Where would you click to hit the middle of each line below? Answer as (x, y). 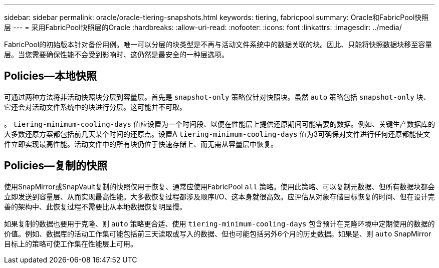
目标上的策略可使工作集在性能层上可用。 (71, 243)
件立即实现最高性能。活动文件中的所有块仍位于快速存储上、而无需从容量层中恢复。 (141, 144)
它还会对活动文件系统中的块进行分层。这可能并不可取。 (95, 107)
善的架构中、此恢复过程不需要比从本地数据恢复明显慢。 (95, 206)
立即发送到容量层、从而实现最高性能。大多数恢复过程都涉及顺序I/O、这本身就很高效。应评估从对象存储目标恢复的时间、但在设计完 (220, 196)
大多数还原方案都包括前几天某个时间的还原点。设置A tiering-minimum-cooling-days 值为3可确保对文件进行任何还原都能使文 (217, 134)
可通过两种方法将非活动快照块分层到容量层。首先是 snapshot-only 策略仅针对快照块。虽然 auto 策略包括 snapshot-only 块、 (217, 97)
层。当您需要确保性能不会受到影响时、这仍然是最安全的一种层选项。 (116, 54)
